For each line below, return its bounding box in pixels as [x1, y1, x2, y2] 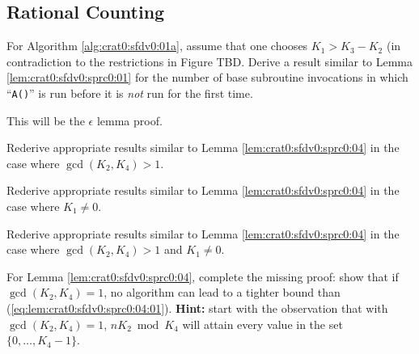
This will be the [6, 112, 85, 129]
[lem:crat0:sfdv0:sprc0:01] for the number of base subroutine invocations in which [6, 69, 408, 86]
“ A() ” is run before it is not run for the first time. [6, 84, 253, 101]
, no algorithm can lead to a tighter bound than [104, 284, 341, 301]
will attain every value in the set [182, 315, 343, 332]
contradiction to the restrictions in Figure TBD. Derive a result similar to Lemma [6, 53, 413, 70]
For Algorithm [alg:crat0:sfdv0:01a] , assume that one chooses [6, 37, 308, 54]
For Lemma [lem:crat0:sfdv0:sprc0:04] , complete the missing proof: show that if [6, 268, 399, 284]
